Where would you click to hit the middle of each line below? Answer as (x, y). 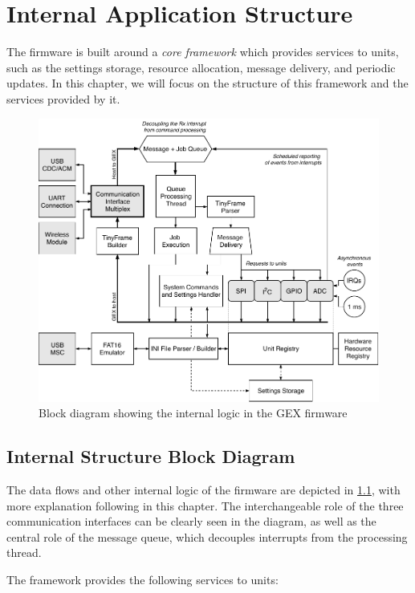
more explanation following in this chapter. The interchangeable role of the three (205, 505)
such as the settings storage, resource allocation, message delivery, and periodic (201, 67)
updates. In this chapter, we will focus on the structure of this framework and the (207, 83)
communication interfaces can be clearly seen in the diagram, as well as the (191, 521)
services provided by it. (63, 98)
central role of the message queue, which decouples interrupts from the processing (207, 536)
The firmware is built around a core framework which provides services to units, (203, 52)
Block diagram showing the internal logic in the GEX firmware (193, 413)
